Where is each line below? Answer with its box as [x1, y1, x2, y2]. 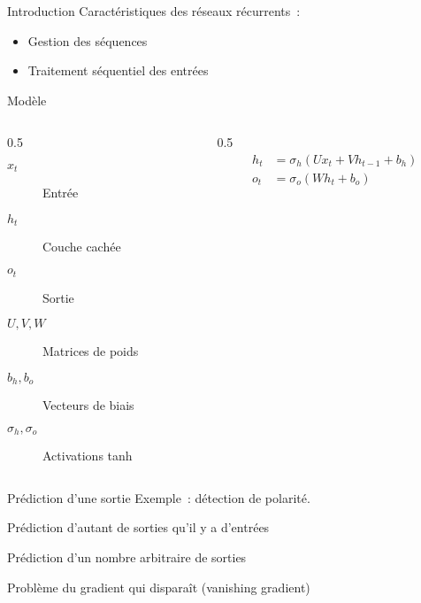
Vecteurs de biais [42, 396, 134, 414]
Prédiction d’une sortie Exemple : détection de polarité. [7, 488, 310, 506]
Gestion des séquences [27, 31, 148, 50]
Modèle [7, 90, 47, 109]
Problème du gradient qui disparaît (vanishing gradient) [7, 577, 310, 596]
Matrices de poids [42, 342, 139, 360]
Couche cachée [42, 237, 121, 256]
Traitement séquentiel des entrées [27, 61, 209, 80]
